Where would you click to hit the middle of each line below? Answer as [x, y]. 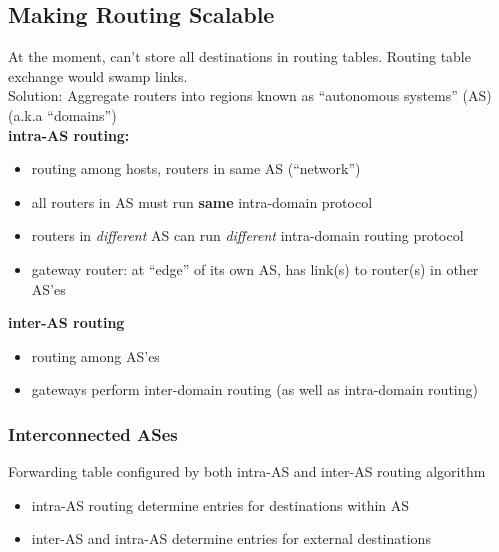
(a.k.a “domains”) [62, 114]
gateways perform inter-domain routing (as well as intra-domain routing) [254, 389]
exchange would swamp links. [98, 75]
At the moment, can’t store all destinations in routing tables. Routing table [239, 56]
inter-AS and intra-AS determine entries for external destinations [231, 538]
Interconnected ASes [93, 433]
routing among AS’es [95, 355]
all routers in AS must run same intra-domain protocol [202, 201]
